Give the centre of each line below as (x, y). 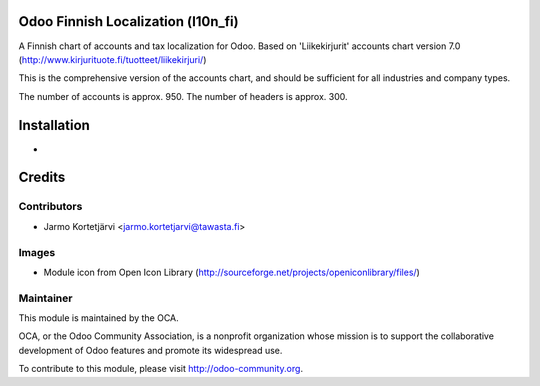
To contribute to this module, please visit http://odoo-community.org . (161, 369)
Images (37, 252)
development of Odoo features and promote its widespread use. (150, 350)
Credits (42, 177)
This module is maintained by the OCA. (98, 318)
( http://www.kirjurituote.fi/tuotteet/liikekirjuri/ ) (112, 59)
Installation (54, 125)
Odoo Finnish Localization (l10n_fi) (128, 21)
